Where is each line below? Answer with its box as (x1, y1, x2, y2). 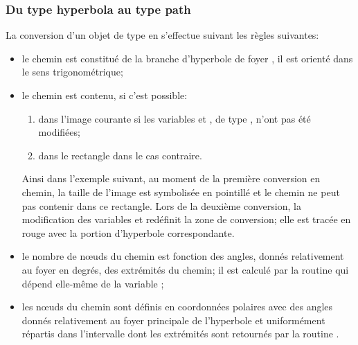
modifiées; (38, 125, 80, 139)
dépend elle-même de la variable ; (21, 276, 164, 290)
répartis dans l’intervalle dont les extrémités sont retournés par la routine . (21, 326, 339, 341)
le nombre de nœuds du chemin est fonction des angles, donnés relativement (21, 249, 344, 263)
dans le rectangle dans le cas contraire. (38, 148, 202, 162)
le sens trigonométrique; (21, 64, 123, 79)
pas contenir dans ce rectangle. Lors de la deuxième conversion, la (21, 198, 301, 213)
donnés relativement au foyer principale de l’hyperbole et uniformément (21, 312, 325, 327)
